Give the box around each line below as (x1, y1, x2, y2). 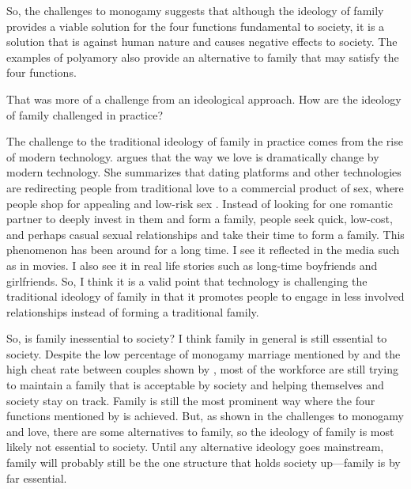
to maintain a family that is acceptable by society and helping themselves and (6, 377, 384, 393)
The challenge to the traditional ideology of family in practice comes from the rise (6, 133, 403, 150)
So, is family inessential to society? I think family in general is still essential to (6, 330, 387, 347)
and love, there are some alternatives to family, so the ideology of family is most (6, 423, 394, 439)
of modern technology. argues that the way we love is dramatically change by (6, 148, 379, 165)
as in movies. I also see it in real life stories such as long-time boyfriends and (6, 256, 378, 273)
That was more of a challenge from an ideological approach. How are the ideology (6, 90, 402, 107)
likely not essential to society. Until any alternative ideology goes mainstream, (6, 438, 384, 455)
